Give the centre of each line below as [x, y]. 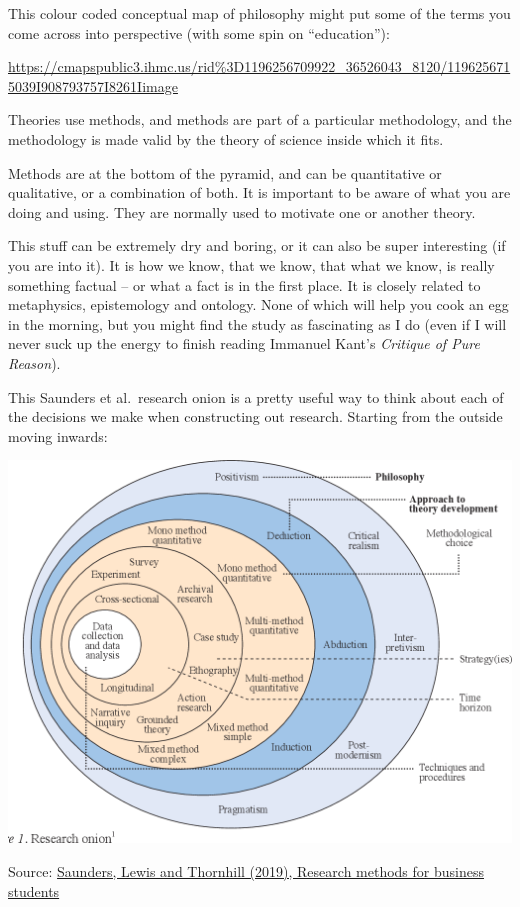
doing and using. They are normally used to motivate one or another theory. [242, 211]
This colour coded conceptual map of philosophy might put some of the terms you [259, 13]
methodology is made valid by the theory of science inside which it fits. [226, 138]
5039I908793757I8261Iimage [93, 85]
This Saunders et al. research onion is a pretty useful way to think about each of [256, 396]
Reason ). [34, 362]
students [34, 890]
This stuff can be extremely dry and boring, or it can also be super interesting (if [257, 245]
